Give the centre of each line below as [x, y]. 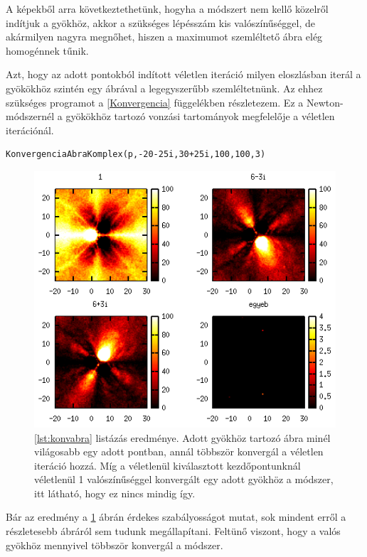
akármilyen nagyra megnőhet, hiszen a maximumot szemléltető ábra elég [164, 37]
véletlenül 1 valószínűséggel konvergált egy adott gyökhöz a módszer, [184, 479]
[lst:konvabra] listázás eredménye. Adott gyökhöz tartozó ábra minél [182, 437]
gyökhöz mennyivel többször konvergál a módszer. [115, 545]
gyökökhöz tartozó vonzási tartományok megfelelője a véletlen [200, 116]
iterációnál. [30, 130]
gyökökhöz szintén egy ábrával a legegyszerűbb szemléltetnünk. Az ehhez [164, 88]
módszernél [30, 116]
